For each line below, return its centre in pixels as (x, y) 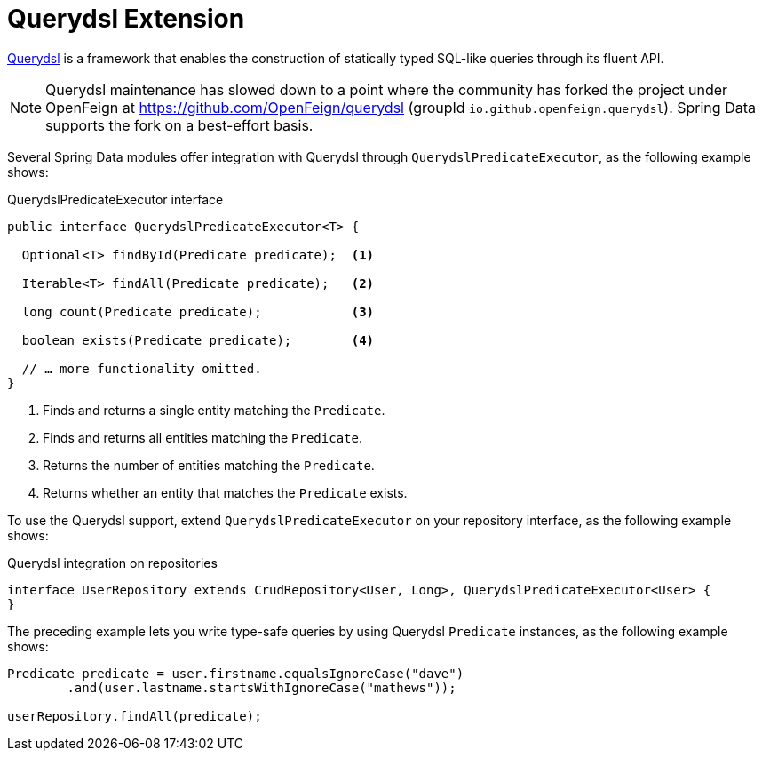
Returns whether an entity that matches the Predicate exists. (225, 492)
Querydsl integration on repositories (112, 563)
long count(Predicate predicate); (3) (198, 311)
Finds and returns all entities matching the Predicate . (202, 437)
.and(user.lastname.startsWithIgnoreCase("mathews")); (262, 687)
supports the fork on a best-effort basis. (179, 125)
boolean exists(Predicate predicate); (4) (198, 340)
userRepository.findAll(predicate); (135, 716)
